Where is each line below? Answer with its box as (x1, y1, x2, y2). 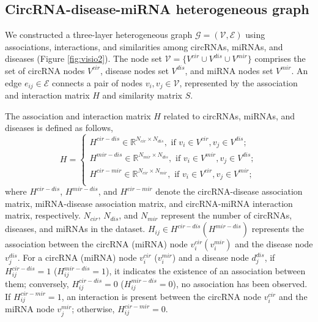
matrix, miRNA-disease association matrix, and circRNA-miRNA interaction (5, 197, 293, 209)
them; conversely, (5, 277, 69, 290)
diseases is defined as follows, (5, 121, 113, 134)
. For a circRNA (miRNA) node (17, 251, 137, 264)
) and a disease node (172, 251, 249, 264)
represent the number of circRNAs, (161, 209, 292, 222)
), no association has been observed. (172, 277, 308, 290)
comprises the (254, 52, 306, 65)
